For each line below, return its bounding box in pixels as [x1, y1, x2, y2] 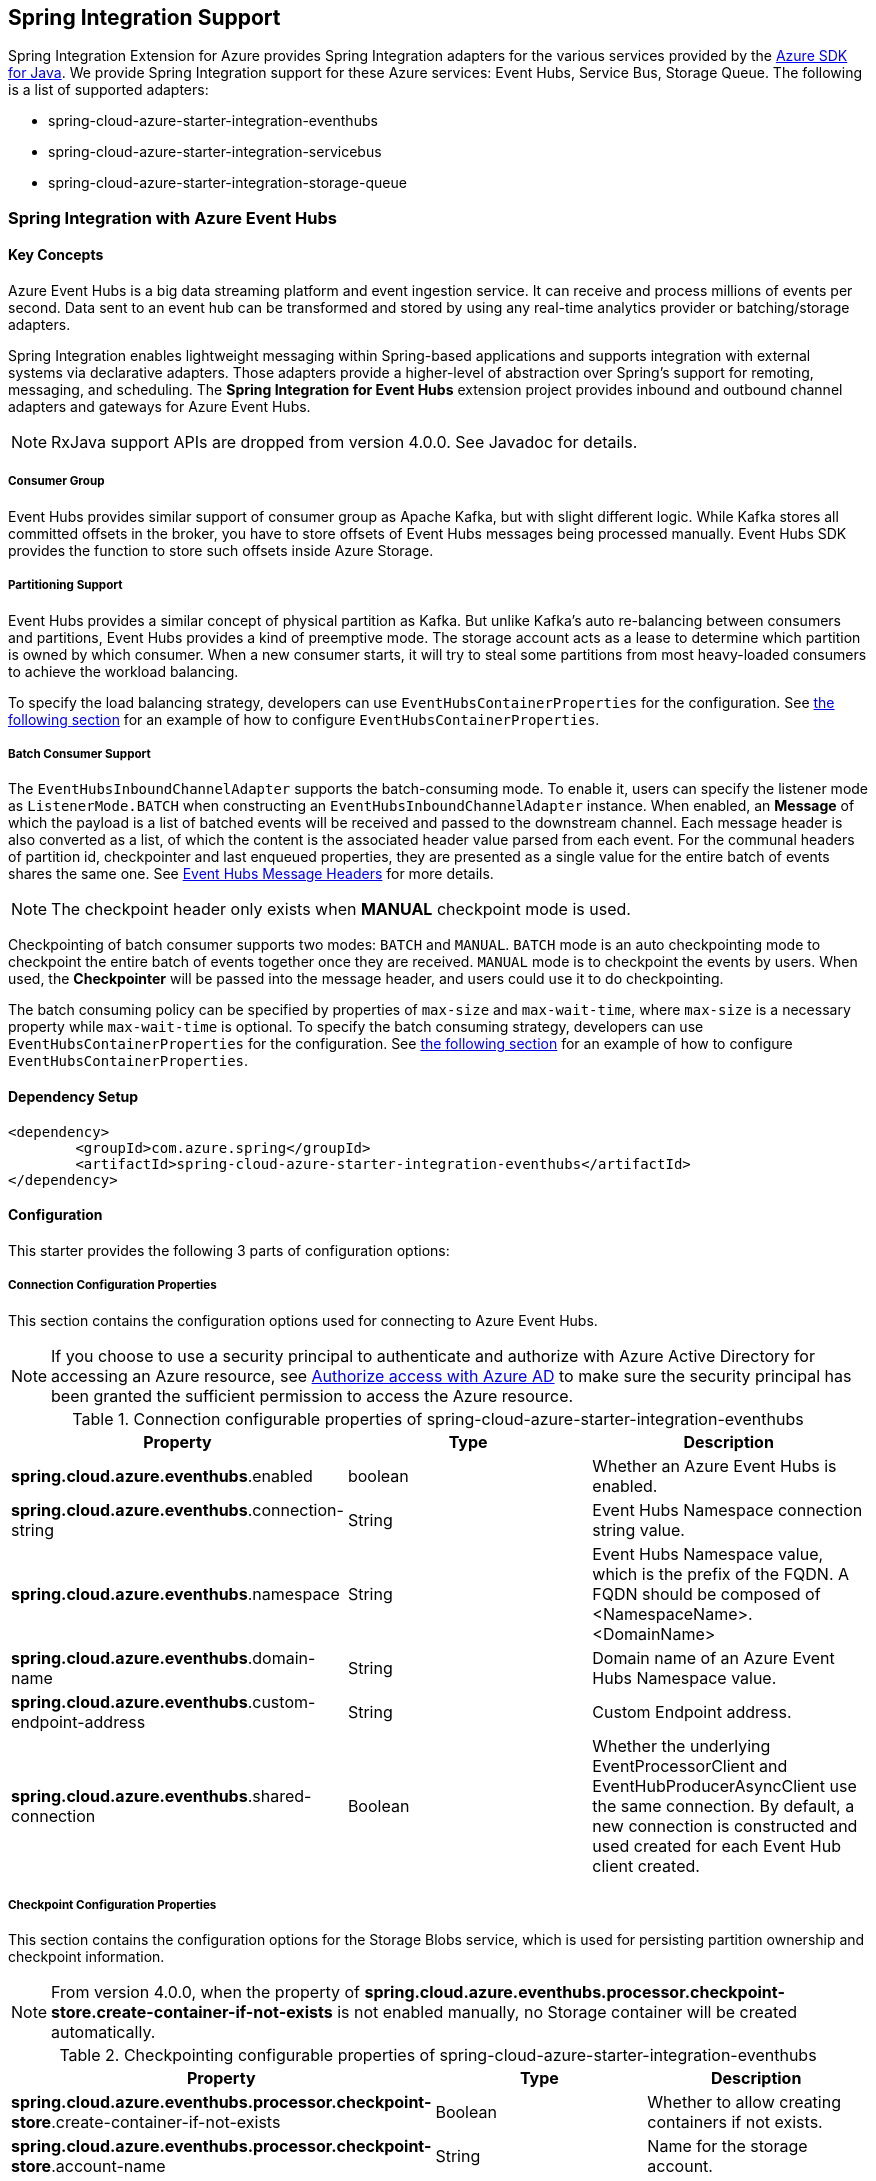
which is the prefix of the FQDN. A [592, 1563, 850, 1584]
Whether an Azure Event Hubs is [592, 1455, 837, 1476]
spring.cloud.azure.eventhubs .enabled [11, 1465, 313, 1486]
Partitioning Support [8, 578, 123, 593]
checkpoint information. [8, 1948, 165, 1966]
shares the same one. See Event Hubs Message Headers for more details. [8, 865, 494, 883]
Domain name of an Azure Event [592, 1647, 835, 1668]
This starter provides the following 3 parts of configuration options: [8, 1241, 450, 1259]
